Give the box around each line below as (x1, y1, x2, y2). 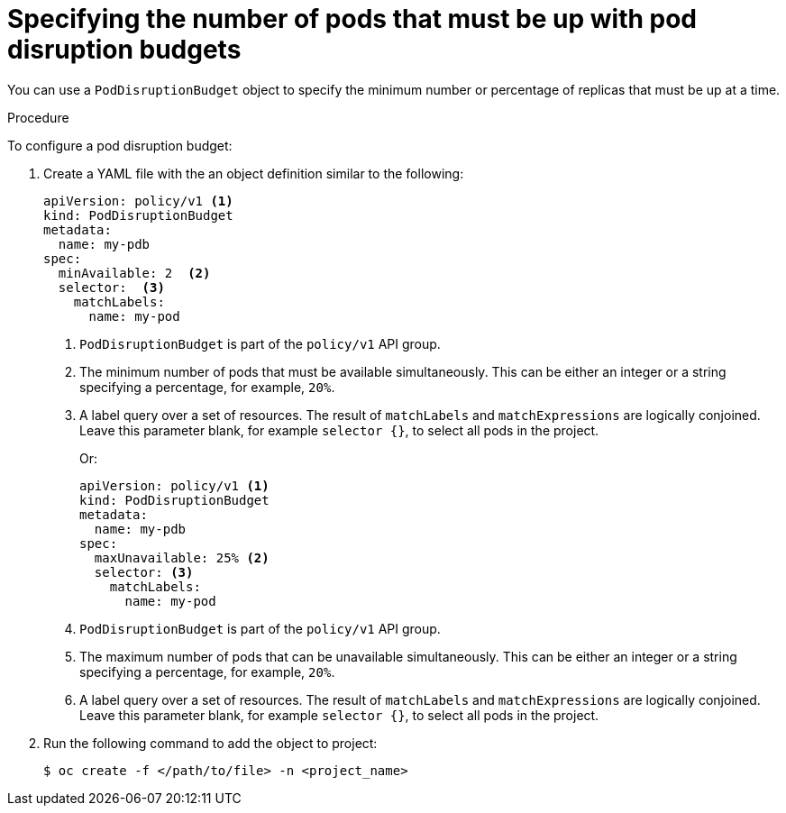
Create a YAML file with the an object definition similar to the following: (43, 165, 464, 181)
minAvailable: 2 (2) (58, 265, 211, 280)
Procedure (7, 109, 69, 125)
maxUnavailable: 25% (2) (94, 550, 270, 565)
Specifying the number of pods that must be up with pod (7, 4, 698, 34)
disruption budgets (7, 34, 242, 65)
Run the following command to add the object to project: (43, 735, 378, 751)
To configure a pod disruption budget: (7, 137, 233, 153)
